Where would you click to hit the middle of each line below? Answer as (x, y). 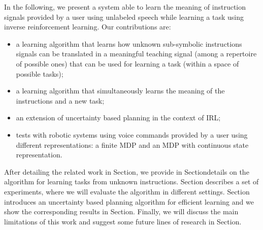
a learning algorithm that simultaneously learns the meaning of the (120, 91)
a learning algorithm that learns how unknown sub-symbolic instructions (129, 43)
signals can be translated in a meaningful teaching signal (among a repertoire (136, 54)
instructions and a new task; (60, 100)
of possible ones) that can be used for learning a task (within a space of (127, 63)
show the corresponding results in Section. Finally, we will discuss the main (121, 211)
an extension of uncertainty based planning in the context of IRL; (118, 118)
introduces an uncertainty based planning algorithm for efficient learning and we (129, 201)
